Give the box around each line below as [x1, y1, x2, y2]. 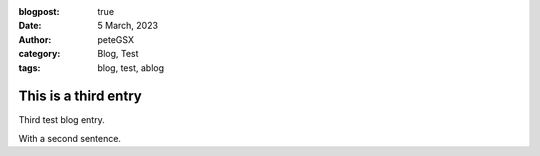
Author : [18, 33, 52, 45]
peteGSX [97, 33, 135, 45]
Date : [18, 20, 42, 32]
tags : [18, 61, 41, 74]
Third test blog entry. [18, 114, 105, 126]
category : [18, 48, 61, 60]
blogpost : [18, 6, 60, 17]
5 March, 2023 [97, 20, 159, 32]
